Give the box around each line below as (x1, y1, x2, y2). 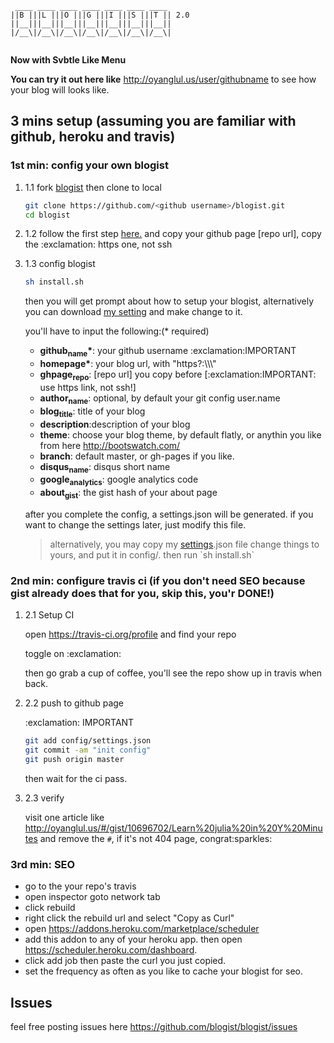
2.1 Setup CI (24, 609, 75, 621)
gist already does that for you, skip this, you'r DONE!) (10, 586, 275, 600)
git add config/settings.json (24, 736, 152, 746)
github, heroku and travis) (10, 128, 176, 146)
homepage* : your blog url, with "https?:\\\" (39, 358, 217, 370)
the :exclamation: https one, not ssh (24, 238, 173, 251)
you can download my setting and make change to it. (24, 306, 243, 318)
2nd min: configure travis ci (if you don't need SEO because (10, 573, 306, 587)
